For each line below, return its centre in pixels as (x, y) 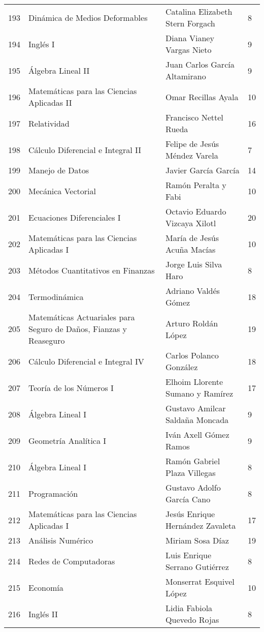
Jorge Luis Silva (194, 264)
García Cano (188, 499)
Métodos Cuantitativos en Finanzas (92, 270)
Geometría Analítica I (68, 440)
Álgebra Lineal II (59, 70)
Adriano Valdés (193, 291)
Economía (46, 587)
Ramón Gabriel (193, 461)
